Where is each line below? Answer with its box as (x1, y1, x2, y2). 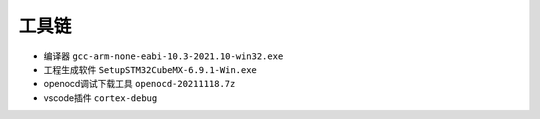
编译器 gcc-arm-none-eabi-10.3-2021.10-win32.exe (43, 50, 284, 62)
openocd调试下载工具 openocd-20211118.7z (43, 78, 236, 90)
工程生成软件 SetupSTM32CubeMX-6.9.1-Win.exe (43, 63, 257, 75)
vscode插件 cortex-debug (43, 91, 158, 104)
